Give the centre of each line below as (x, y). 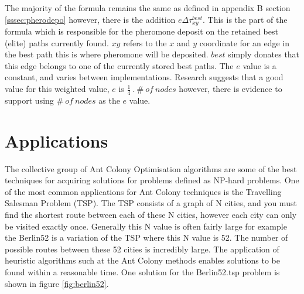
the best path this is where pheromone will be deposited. (107, 54)
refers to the (145, 42)
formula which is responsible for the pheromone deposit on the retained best (141, 31)
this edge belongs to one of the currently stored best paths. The (119, 65)
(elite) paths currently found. (57, 42)
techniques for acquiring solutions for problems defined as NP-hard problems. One (152, 180)
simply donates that (264, 54)
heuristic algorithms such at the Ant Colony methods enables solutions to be (142, 260)
